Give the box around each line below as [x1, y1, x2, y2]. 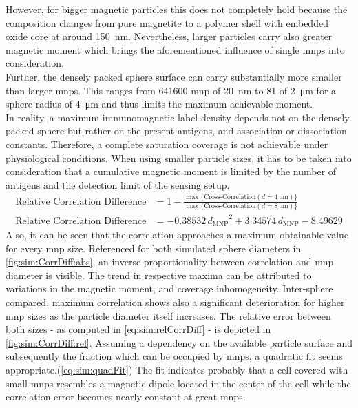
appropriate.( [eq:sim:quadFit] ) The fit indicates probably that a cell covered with [6, 363, 348, 377]
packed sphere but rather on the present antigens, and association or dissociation [6, 123, 347, 138]
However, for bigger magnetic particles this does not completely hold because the [6, 2, 348, 16]
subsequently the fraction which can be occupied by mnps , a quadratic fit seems [6, 349, 343, 363]
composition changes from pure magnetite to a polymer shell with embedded [6, 15, 328, 30]
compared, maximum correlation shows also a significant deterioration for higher [6, 295, 345, 309]
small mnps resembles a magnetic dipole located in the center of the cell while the [6, 376, 351, 390]
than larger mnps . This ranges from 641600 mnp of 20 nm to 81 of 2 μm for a [6, 83, 337, 97]
